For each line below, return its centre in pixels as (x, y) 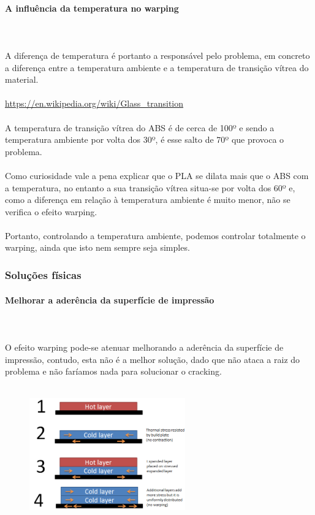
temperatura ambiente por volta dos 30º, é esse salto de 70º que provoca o (145, 139)
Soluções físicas (43, 275)
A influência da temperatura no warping (92, 8)
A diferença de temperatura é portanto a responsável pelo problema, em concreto (157, 55)
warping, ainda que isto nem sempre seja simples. (97, 247)
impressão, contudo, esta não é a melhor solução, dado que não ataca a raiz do (153, 359)
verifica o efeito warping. (51, 211)
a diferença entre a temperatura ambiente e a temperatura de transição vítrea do (157, 67)
